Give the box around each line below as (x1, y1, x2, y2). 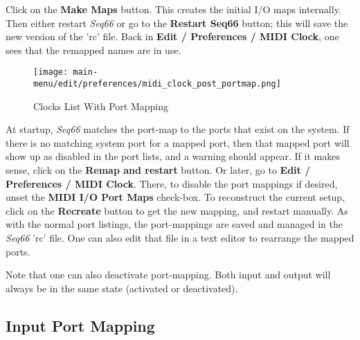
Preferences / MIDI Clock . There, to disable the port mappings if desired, (6, 176, 338, 190)
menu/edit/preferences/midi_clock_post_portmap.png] (33, 79, 281, 89)
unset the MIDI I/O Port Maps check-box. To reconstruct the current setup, (6, 190, 345, 204)
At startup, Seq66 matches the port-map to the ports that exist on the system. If (6, 122, 350, 136)
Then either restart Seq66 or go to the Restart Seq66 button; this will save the (6, 15, 348, 30)
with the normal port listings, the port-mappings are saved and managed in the (6, 217, 343, 231)
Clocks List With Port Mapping (33, 98, 169, 113)
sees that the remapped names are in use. (6, 42, 181, 57)
